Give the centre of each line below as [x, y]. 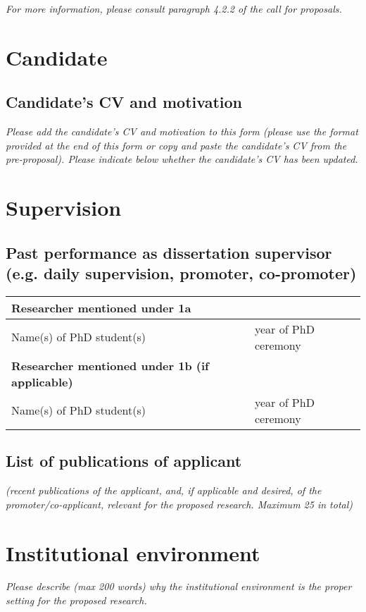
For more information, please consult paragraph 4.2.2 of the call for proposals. [174, 8]
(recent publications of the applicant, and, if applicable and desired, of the [164, 490]
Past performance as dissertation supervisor [169, 252]
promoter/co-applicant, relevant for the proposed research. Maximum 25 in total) [179, 504]
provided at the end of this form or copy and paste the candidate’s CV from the [176, 145]
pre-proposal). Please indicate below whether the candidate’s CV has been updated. [182, 159]
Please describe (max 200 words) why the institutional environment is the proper [179, 586]
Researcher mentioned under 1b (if [110, 365]
